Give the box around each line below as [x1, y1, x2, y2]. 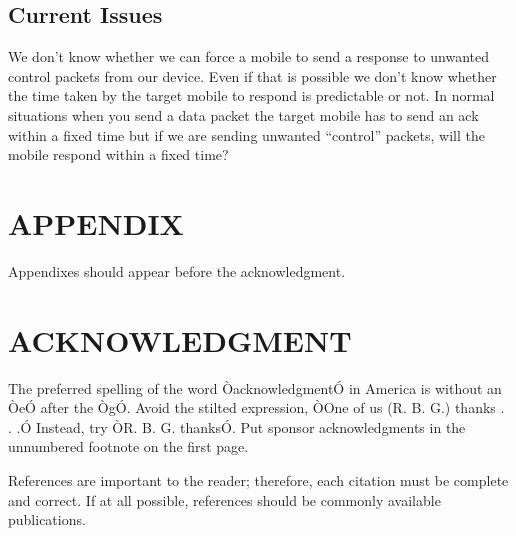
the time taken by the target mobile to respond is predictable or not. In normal [8, 85, 495, 106]
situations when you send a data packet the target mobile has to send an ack [8, 104, 479, 125]
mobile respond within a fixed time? [8, 144, 229, 165]
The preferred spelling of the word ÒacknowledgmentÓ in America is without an [8, 377, 502, 398]
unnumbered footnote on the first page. [8, 436, 249, 457]
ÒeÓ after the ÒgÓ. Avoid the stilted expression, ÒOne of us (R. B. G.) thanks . [8, 397, 505, 418]
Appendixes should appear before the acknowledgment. [8, 260, 346, 281]
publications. [8, 509, 86, 530]
